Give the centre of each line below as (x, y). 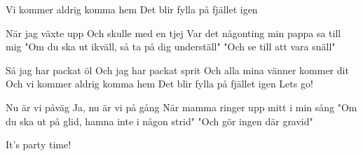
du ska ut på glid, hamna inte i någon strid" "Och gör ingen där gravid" (159, 121)
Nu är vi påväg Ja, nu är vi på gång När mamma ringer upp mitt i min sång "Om (181, 107)
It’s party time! (39, 144)
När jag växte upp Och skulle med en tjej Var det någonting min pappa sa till (173, 33)
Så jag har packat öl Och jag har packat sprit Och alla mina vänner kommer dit (177, 70)
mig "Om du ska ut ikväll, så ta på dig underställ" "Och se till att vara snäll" (171, 47)
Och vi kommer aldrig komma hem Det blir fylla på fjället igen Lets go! (159, 84)
